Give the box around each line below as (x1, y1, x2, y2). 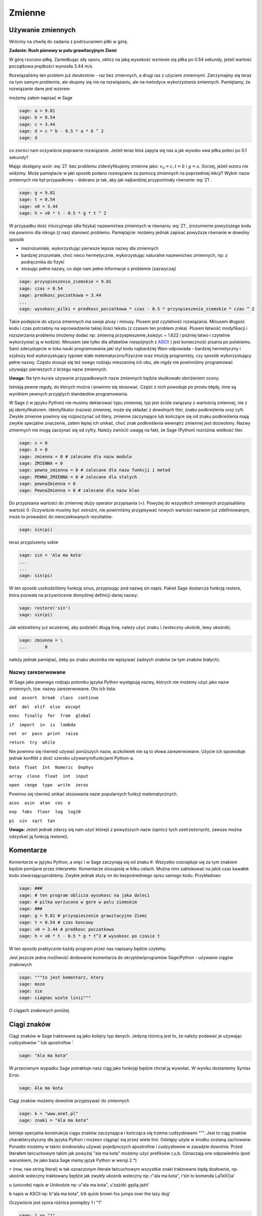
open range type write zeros (9, 782, 89, 788)
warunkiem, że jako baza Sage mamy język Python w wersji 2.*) (9, 1157, 137, 1163)
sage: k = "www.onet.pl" (19, 1110, 79, 1116)
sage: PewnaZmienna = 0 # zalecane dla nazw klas (19, 488, 140, 493)
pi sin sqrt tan (9, 818, 55, 823)
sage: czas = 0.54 (19, 286, 63, 291)
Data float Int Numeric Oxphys (9, 764, 94, 770)
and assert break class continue (9, 695, 99, 700)
